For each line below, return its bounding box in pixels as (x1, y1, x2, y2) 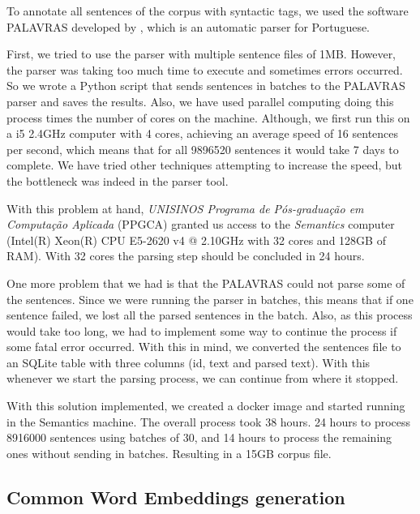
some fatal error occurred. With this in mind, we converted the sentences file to (6, 338, 401, 355)
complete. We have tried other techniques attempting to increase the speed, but (6, 156, 402, 173)
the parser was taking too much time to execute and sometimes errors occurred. (6, 61, 403, 78)
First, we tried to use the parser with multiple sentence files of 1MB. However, (6, 45, 396, 62)
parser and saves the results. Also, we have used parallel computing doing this (6, 92, 394, 109)
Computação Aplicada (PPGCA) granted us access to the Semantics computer (6, 216, 395, 233)
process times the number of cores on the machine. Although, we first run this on (6, 109, 410, 126)
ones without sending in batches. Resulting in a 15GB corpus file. (6, 444, 332, 461)
